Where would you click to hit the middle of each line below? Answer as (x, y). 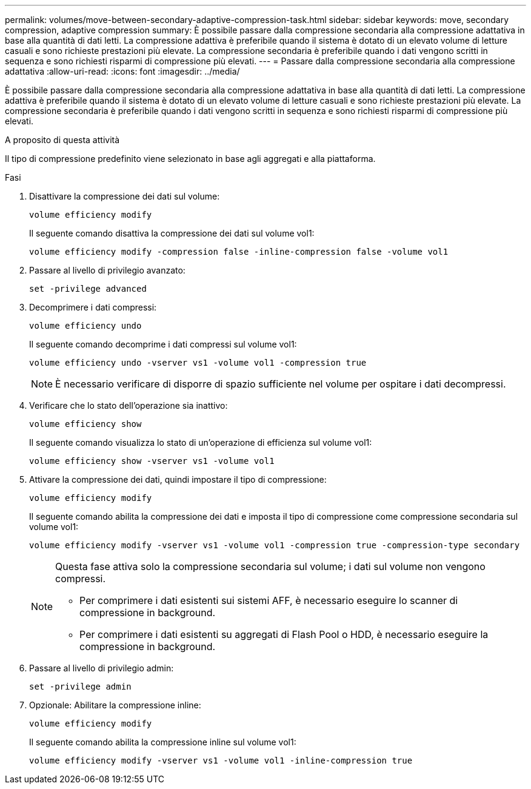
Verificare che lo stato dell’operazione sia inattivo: (129, 405)
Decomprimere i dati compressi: (93, 307)
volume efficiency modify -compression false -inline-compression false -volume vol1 (239, 252)
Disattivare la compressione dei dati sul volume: (125, 196)
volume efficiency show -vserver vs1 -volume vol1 (152, 461)
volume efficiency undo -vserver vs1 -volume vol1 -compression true (198, 363)
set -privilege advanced (88, 289)
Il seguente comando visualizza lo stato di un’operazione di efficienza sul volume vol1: (201, 442)
